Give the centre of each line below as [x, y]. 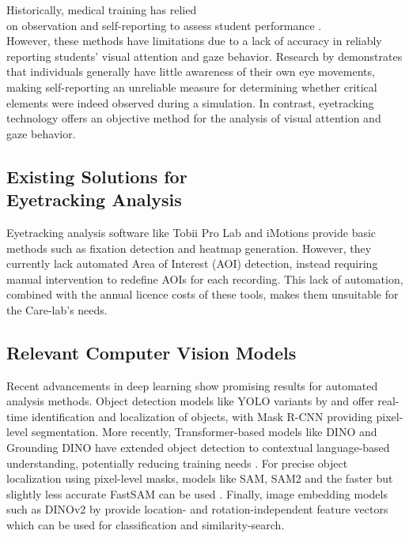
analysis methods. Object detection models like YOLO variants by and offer [190, 401]
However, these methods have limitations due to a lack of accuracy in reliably [194, 41]
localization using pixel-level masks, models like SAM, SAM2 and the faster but [200, 478]
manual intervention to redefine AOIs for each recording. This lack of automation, [205, 278]
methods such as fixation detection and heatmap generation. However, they [189, 248]
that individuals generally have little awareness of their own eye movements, [191, 71]
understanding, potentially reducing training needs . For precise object [177, 463]
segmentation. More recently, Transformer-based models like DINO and [204, 432]
